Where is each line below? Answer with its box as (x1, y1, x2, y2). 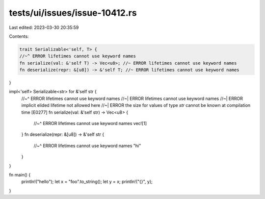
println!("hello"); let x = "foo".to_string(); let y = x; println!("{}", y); (21, 179, 153, 185)
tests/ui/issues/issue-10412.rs (9, 7, 137, 18)
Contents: (9, 33, 29, 39)
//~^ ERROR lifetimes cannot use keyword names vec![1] (33, 121, 147, 126)
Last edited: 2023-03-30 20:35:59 (9, 25, 79, 30)
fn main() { (9, 172, 31, 177)
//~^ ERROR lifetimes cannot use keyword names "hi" (33, 143, 141, 149)
